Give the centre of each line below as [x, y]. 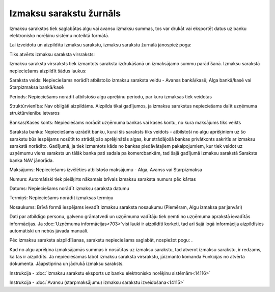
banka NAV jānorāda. [32, 160]
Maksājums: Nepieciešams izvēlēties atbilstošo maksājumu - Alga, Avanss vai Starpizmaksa [106, 170]
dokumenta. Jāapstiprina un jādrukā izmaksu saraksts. [67, 264]
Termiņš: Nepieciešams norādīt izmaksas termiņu [61, 198]
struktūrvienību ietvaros [35, 113]
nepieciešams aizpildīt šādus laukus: [48, 71]
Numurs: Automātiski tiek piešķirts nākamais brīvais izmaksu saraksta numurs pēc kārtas [103, 179]
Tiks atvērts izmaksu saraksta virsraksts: [52, 54]
